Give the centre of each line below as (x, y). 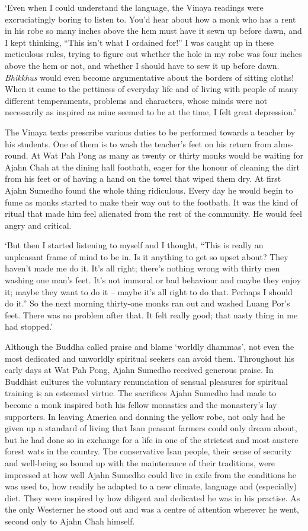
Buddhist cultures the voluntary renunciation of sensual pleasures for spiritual (146, 381)
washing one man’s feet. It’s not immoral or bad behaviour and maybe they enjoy (153, 280)
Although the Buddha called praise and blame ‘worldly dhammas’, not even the (150, 347)
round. (17, 155)
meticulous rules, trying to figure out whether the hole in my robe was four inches (153, 54)
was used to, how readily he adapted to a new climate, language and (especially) (151, 486)
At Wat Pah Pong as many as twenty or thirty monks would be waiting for (167, 155)
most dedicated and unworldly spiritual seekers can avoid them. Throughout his (150, 358)
